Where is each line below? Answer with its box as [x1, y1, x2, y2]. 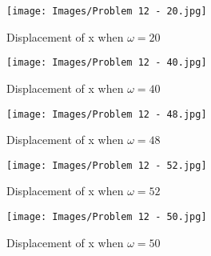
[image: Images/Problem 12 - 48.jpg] [6, 108, 207, 120]
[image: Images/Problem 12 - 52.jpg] [6, 159, 207, 171]
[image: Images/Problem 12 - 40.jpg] [6, 57, 207, 69]
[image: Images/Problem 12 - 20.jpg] [6, 6, 207, 17]
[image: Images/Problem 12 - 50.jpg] [6, 211, 207, 222]
